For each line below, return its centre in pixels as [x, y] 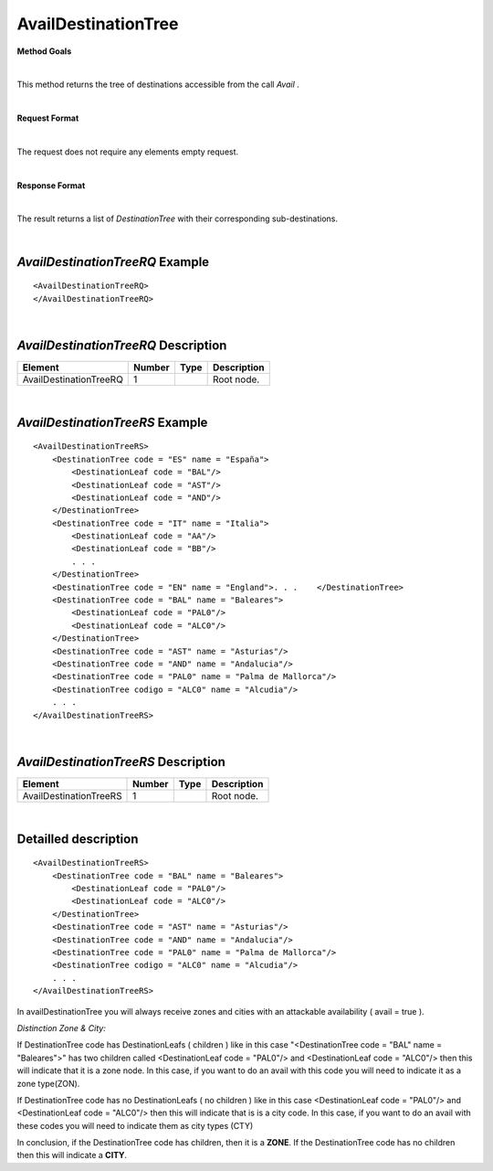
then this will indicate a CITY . [72, 1155]
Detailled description [78, 839]
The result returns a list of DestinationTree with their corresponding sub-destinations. [177, 218]
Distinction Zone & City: [62, 1027]
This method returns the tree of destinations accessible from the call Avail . [158, 85]
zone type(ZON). [48, 1083]
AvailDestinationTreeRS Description [121, 762]
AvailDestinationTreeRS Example [112, 422]
